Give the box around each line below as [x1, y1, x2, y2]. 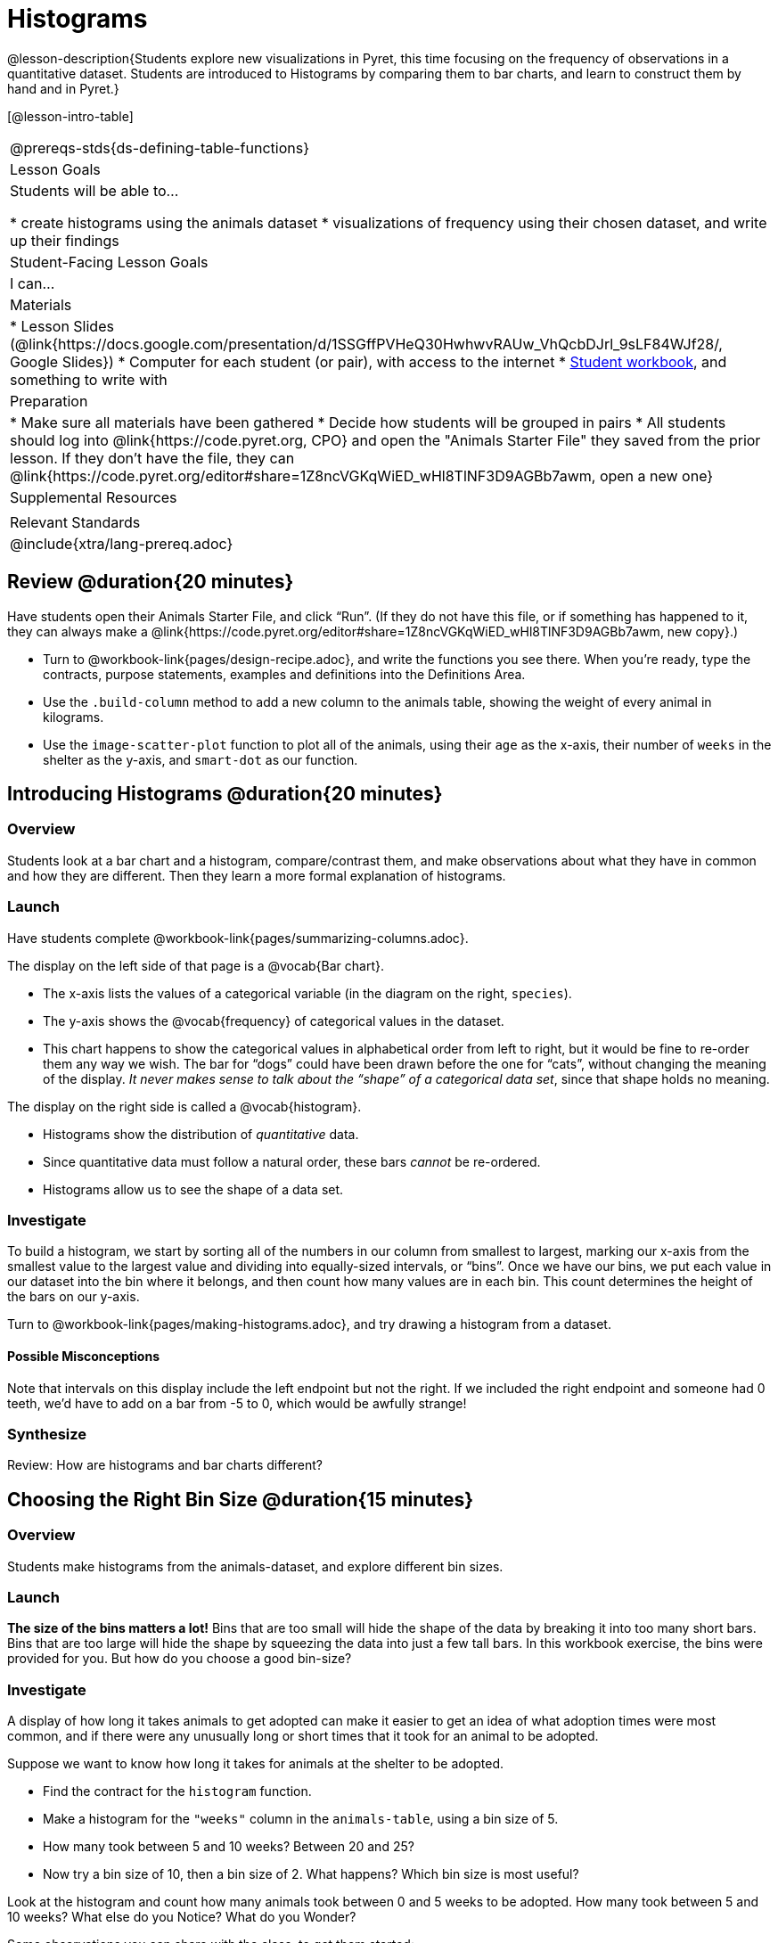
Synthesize [7, 1424, 87, 1443]
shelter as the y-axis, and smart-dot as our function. [43, 751, 358, 767]
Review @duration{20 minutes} [7, 570, 294, 594]
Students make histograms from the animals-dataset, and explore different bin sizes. [7, 1558, 504, 1574]
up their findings [10, 231, 119, 250]
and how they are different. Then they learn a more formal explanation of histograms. [7, 867, 506, 883]
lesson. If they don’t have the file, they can [10, 448, 295, 467]
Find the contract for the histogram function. [43, 1783, 312, 1799]
